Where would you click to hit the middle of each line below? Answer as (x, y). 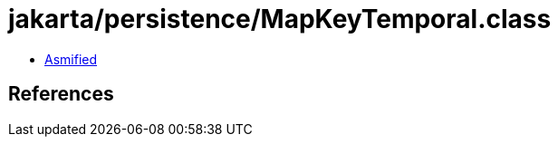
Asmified (71, 59)
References (61, 94)
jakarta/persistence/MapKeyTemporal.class (280, 19)
